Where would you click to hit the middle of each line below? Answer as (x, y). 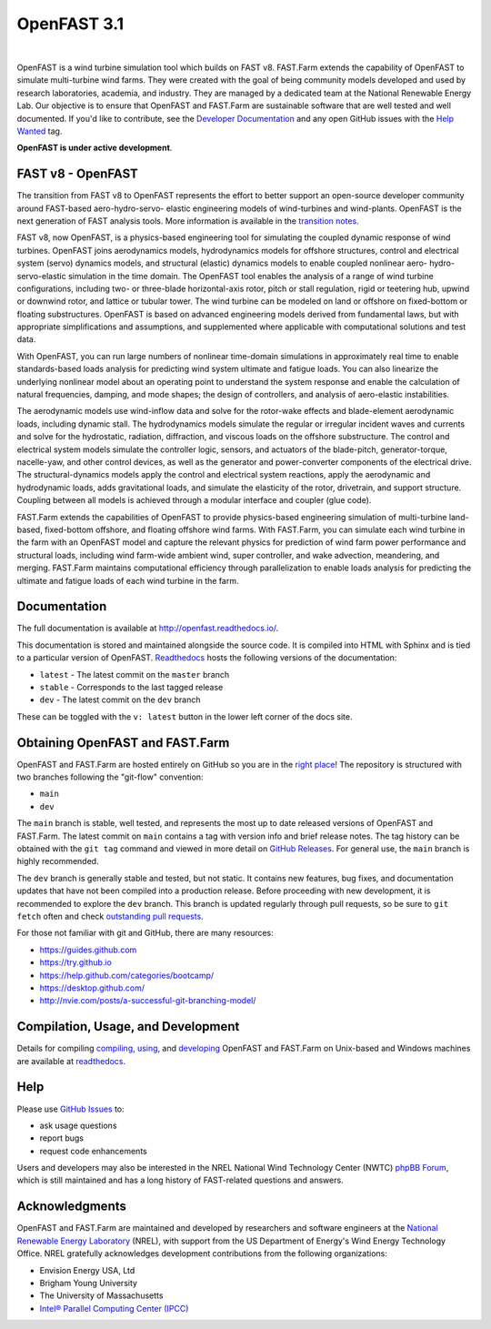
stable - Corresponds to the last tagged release (131, 687)
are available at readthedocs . (71, 1061)
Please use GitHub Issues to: (70, 1109)
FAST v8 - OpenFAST (77, 174)
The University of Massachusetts (101, 1295)
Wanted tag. (40, 131)
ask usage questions (78, 1125)
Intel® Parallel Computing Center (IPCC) (114, 1308)
